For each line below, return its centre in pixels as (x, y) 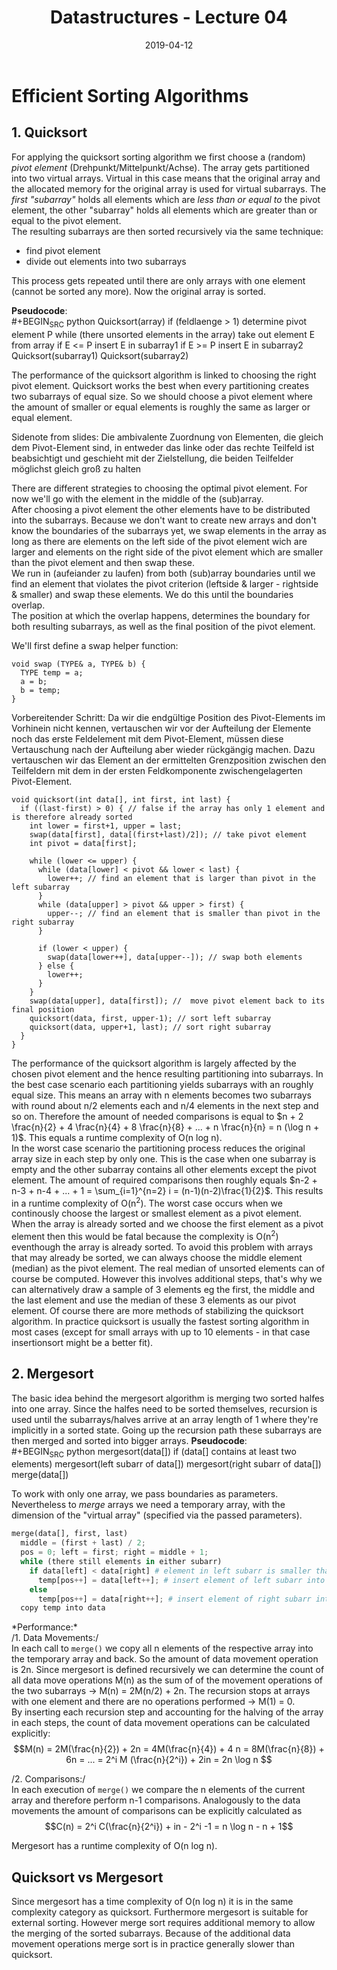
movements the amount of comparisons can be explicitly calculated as (157, 1811)
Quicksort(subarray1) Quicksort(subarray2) (100, 355)
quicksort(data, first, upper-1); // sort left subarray (150, 1018)
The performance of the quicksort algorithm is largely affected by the (154, 1063)
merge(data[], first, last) (70, 1534)
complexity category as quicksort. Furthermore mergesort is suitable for (160, 1912)
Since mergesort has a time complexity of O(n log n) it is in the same (152, 1902)
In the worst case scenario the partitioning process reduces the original (158, 1148)
